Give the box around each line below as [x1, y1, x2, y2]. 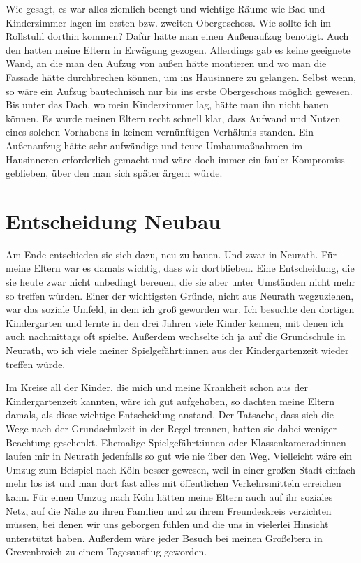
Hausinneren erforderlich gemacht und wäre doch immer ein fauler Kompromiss [6, 152, 345, 166]
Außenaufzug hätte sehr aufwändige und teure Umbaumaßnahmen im [6, 138, 303, 152]
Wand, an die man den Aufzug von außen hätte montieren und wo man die [6, 56, 327, 71]
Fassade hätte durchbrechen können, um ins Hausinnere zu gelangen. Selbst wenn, [6, 69, 356, 84]
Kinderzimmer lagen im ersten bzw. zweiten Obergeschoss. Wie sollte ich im [6, 15, 331, 29]
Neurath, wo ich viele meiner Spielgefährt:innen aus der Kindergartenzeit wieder [6, 343, 349, 357]
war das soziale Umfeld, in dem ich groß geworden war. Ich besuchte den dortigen [6, 302, 355, 316]
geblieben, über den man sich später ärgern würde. [6, 166, 223, 180]
